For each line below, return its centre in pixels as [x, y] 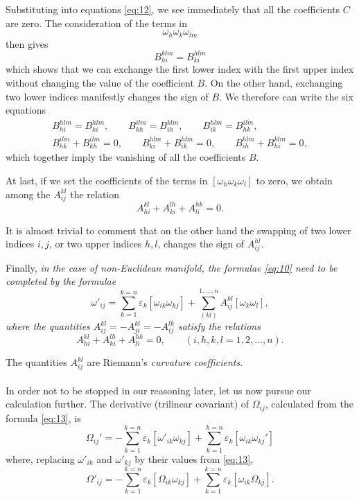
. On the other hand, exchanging [274, 83]
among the [28, 194]
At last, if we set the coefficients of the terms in [107, 180]
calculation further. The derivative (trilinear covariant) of [128, 404]
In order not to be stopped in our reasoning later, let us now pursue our [158, 390]
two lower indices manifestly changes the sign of [107, 96]
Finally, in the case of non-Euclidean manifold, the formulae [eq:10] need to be [172, 267]
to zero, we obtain [294, 180]
